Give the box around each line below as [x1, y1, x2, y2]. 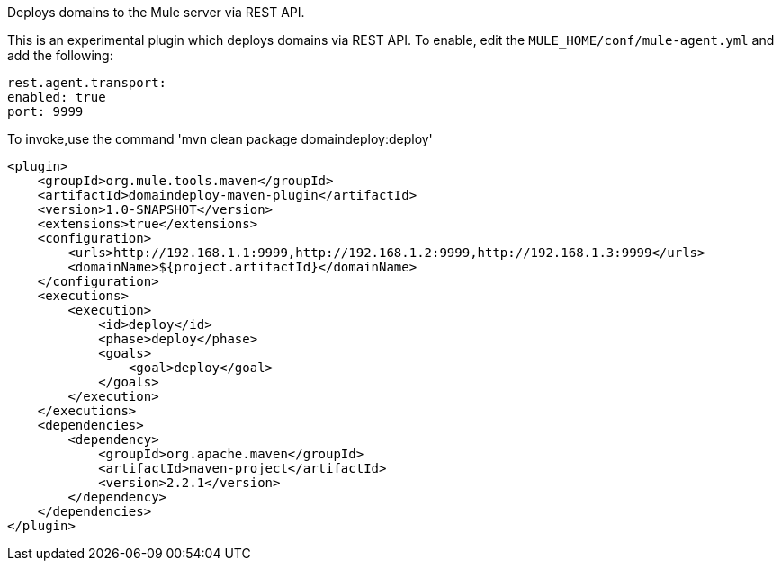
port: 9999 [7, 104, 84, 119]
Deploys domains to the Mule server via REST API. [7, 4, 305, 20]
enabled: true [7, 90, 106, 104]
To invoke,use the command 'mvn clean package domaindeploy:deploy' [7, 131, 433, 146]
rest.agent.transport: [7, 75, 167, 90]
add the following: [7, 48, 113, 63]
